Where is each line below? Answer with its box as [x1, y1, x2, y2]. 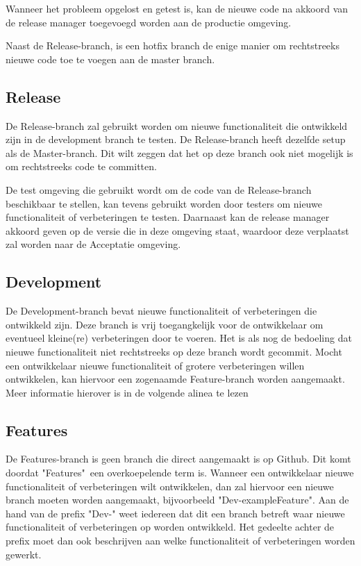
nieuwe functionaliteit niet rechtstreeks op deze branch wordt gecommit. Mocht [6, 344, 342, 358]
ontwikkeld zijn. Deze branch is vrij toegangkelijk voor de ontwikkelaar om [6, 317, 324, 331]
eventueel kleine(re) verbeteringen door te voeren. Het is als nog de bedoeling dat [6, 331, 352, 345]
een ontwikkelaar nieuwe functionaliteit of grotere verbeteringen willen [6, 358, 305, 372]
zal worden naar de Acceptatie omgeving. [6, 237, 181, 251]
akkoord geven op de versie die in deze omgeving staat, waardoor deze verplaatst [6, 223, 349, 238]
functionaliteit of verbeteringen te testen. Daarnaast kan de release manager [6, 210, 330, 224]
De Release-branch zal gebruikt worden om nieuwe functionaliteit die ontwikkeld [6, 118, 348, 133]
